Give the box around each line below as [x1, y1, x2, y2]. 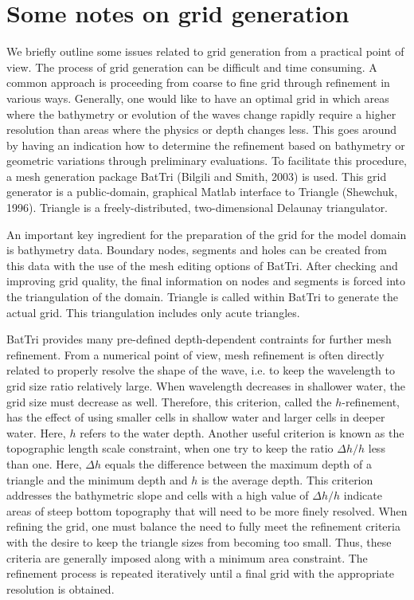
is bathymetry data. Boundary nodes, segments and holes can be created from [6, 241, 387, 258]
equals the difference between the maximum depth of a [104, 455, 372, 472]
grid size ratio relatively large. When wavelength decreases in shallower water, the [6, 378, 406, 394]
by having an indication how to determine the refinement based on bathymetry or [6, 136, 405, 153]
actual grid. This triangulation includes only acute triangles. [6, 304, 300, 320]
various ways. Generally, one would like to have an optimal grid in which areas [6, 89, 389, 106]
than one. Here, [6, 455, 82, 472]
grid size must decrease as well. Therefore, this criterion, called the [6, 393, 332, 410]
